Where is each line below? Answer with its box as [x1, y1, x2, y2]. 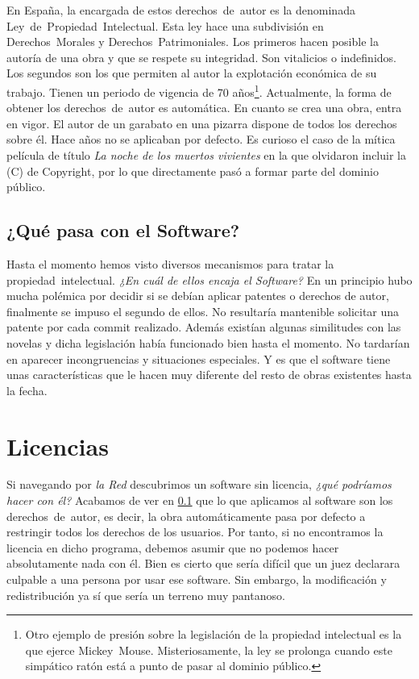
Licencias [6, 429, 109, 462]
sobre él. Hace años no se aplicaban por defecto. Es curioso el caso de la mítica [6, 131, 396, 148]
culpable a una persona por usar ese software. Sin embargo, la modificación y [6, 571, 387, 588]
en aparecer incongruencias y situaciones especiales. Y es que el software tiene [6, 350, 391, 367]
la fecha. [6, 381, 48, 398]
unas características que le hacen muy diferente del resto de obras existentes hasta [6, 366, 412, 383]
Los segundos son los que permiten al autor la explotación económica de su [6, 65, 377, 81]
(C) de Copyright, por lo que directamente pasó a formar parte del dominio [6, 162, 379, 179]
